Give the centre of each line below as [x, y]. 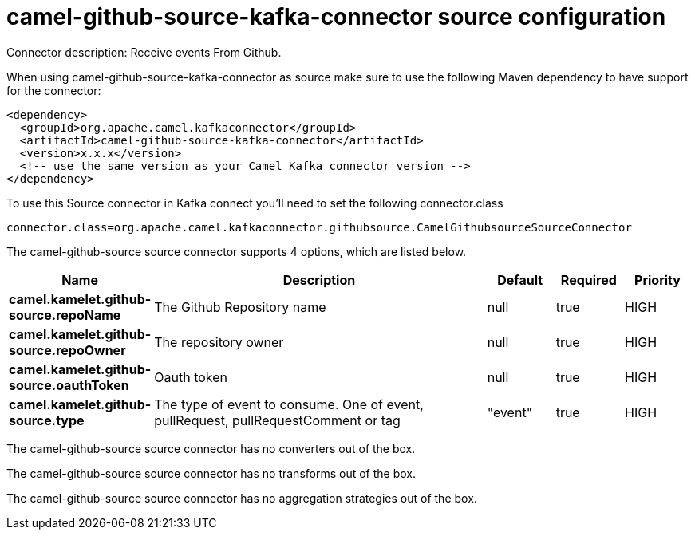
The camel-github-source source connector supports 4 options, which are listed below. [237, 251]
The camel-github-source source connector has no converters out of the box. [211, 448]
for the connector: [54, 90]
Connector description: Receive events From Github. [144, 52]
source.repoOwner [67, 350]
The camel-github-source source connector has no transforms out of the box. [211, 473]
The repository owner [219, 342]
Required [588, 280]
